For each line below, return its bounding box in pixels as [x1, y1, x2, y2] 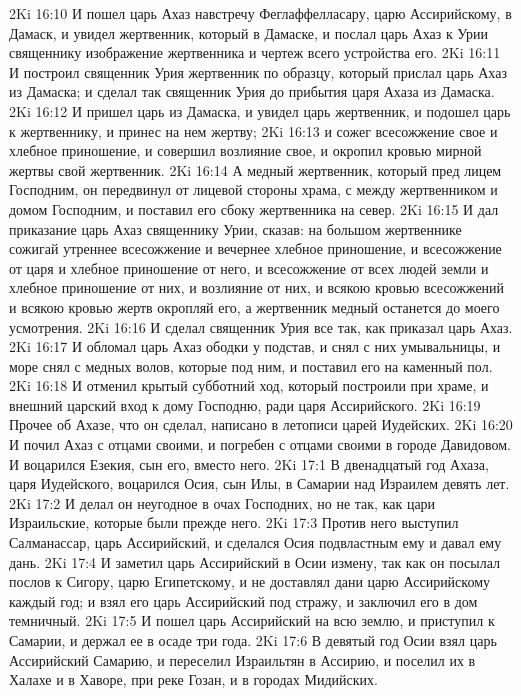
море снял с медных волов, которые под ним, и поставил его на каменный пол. [9, 355, 493, 376]
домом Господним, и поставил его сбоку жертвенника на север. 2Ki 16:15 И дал [9, 198, 499, 219]
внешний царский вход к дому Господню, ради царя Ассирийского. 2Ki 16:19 [9, 394, 481, 415]
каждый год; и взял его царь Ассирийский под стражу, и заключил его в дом [9, 590, 478, 611]
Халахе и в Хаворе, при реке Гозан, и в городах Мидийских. [9, 669, 378, 690]
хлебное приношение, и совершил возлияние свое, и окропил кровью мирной [9, 140, 482, 161]
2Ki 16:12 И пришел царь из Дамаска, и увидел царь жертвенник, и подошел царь [9, 100, 511, 121]
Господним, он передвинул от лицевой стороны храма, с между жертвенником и [9, 179, 498, 200]
